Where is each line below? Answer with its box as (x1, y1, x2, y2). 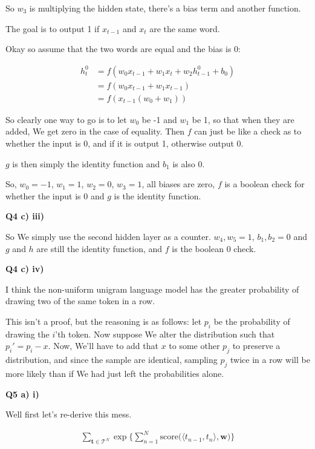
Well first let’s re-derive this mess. (5, 408, 132, 421)
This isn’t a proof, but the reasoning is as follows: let (5, 315, 202, 327)
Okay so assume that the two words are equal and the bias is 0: (5, 42, 241, 55)
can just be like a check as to (194, 125, 302, 138)
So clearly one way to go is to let (5, 113, 127, 125)
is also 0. (172, 157, 205, 170)
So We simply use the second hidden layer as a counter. (5, 230, 211, 243)
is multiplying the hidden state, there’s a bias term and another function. (29, 2, 301, 14)
